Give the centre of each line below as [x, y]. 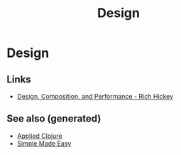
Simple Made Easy [44, 143]
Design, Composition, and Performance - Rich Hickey [95, 96]
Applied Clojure [39, 136]
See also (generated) [54, 119]
